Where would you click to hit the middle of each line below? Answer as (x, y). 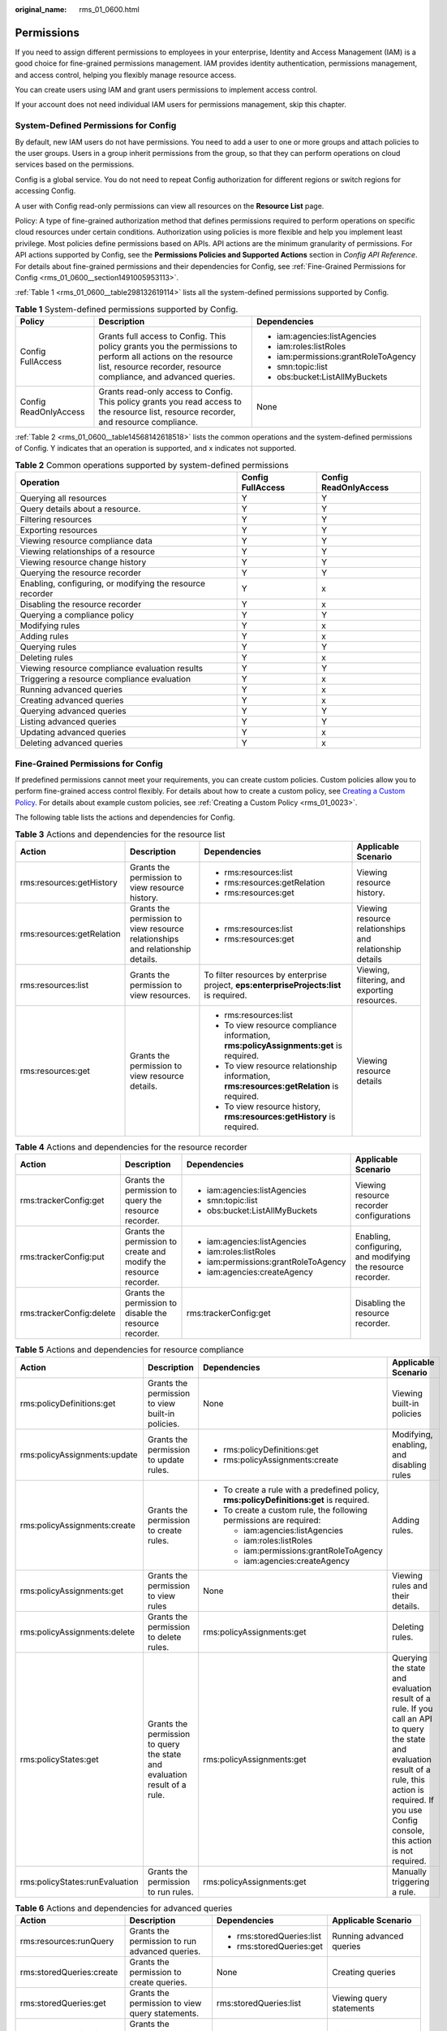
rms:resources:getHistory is (280, 1116)
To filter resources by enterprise (266, 975)
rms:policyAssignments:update (79, 1454)
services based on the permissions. (75, 165)
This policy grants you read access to (170, 402)
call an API (413, 1718)
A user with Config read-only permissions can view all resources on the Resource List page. (170, 206)
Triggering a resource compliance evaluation (105, 679)
